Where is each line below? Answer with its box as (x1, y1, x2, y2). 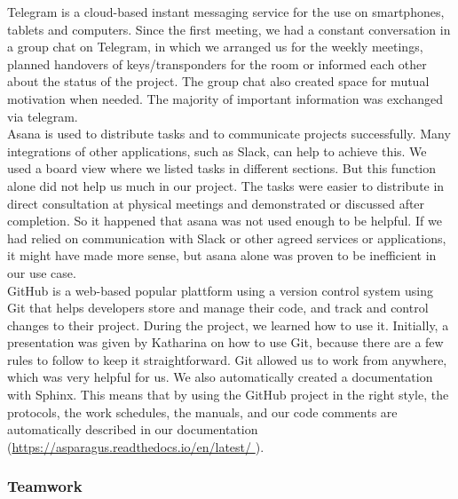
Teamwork (7, 475, 83, 497)
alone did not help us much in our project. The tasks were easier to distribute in (7, 176, 445, 194)
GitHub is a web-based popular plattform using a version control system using (7, 281, 433, 299)
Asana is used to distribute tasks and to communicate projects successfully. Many (7, 124, 451, 143)
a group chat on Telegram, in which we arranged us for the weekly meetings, (7, 37, 423, 56)
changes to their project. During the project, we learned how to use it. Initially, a (7, 315, 449, 334)
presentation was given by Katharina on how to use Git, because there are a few (7, 333, 444, 352)
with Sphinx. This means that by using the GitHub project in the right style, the (7, 385, 449, 404)
